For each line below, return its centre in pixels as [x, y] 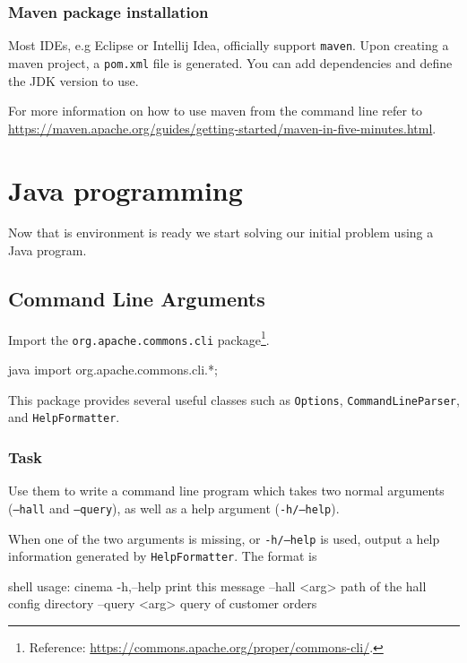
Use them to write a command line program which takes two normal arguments [226, 491]
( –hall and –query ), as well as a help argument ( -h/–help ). [174, 508]
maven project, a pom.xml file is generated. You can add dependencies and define [230, 62]
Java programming [125, 189]
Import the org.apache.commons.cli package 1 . [139, 338]
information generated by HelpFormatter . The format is [163, 556]
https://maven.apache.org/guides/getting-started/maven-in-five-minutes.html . [222, 128]
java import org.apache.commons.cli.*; [113, 370]
